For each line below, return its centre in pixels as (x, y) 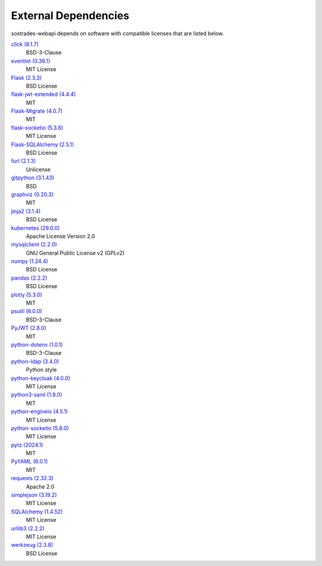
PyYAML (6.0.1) (30, 462)
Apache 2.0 (40, 487)
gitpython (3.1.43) (33, 178)
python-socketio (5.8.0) (40, 428)
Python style (41, 370)
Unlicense (38, 169)
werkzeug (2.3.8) (32, 545)
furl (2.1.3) (23, 161)
